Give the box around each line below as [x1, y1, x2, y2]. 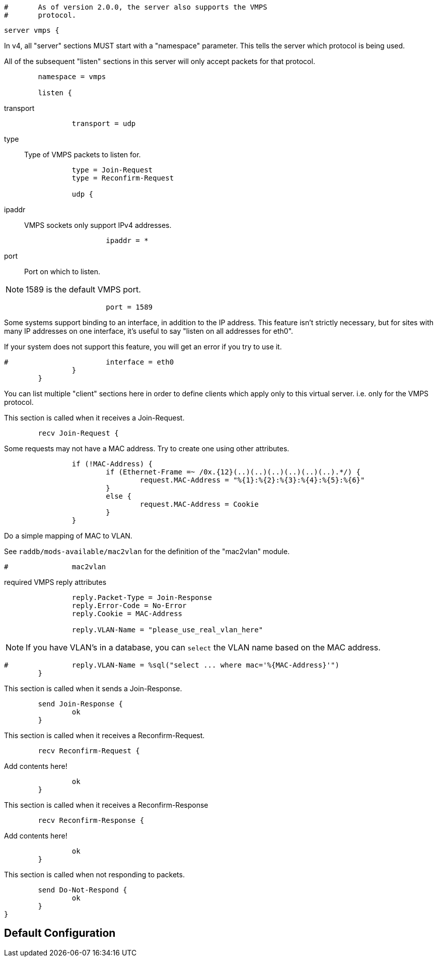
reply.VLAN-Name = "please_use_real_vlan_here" [71, 626, 263, 634]
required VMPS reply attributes [4, 578, 107, 586]
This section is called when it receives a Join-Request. [4, 413, 185, 422]
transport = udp [71, 119, 136, 128]
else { [106, 492, 131, 500]
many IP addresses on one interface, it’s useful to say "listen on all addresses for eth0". [4, 327, 294, 335]
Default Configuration [4, 927, 116, 940]
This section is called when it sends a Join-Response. [4, 684, 182, 693]
